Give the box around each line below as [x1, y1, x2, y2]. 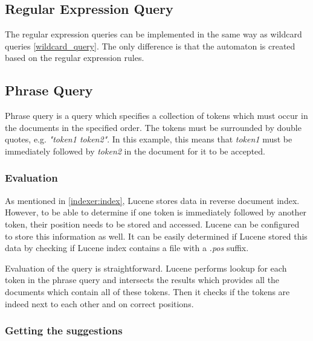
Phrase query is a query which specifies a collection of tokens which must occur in [5, 109, 308, 122]
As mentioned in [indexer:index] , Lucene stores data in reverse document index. [5, 194, 300, 206]
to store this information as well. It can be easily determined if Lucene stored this [5, 229, 308, 242]
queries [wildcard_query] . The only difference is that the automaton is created [5, 39, 295, 52]
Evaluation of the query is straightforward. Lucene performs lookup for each [5, 261, 287, 274]
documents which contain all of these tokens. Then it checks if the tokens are [5, 285, 290, 298]
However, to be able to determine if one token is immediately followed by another [5, 206, 307, 218]
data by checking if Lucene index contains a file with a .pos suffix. [5, 241, 249, 254]
